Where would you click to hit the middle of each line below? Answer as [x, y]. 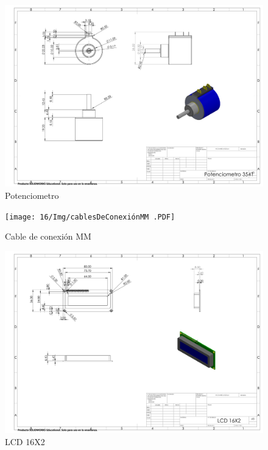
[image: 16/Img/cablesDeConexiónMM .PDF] [90, 217]
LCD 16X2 [25, 441]
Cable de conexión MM [48, 236]
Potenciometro [32, 195]
